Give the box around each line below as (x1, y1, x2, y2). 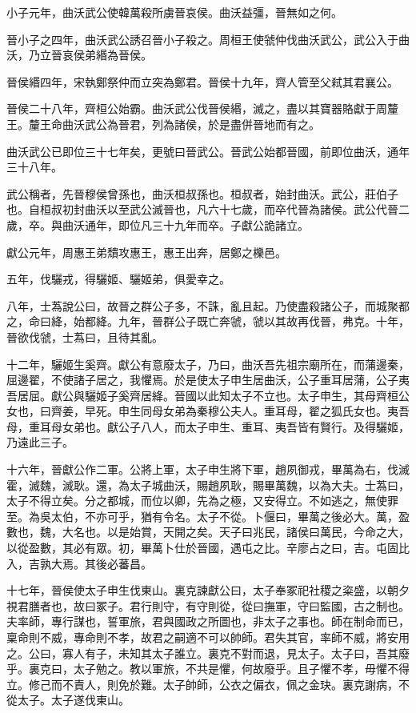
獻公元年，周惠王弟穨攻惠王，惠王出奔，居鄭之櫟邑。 (6, 243, 286, 260)
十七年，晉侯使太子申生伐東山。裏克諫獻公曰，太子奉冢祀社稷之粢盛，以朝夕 (6, 582, 410, 599)
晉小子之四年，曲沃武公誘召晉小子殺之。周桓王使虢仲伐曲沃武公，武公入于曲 (6, 30, 410, 47)
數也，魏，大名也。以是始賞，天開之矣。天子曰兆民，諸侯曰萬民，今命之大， (6, 523, 410, 540)
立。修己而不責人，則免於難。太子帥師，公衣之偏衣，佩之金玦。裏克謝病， (6, 675, 398, 692)
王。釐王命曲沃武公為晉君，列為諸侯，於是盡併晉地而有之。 (6, 115, 320, 132)
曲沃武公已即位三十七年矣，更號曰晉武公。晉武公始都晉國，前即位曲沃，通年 (6, 142, 410, 159)
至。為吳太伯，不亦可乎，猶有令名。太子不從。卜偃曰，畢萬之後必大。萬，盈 (6, 507, 410, 524)
